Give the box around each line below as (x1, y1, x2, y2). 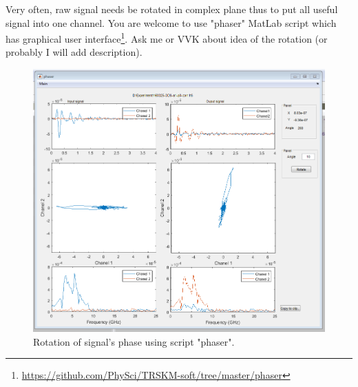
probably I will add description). (6, 45, 143, 59)
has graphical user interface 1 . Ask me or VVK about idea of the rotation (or (6, 30, 328, 45)
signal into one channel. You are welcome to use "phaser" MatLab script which (6, 15, 337, 30)
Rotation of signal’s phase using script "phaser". (33, 334, 235, 348)
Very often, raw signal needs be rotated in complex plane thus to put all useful (6, 2, 338, 16)
